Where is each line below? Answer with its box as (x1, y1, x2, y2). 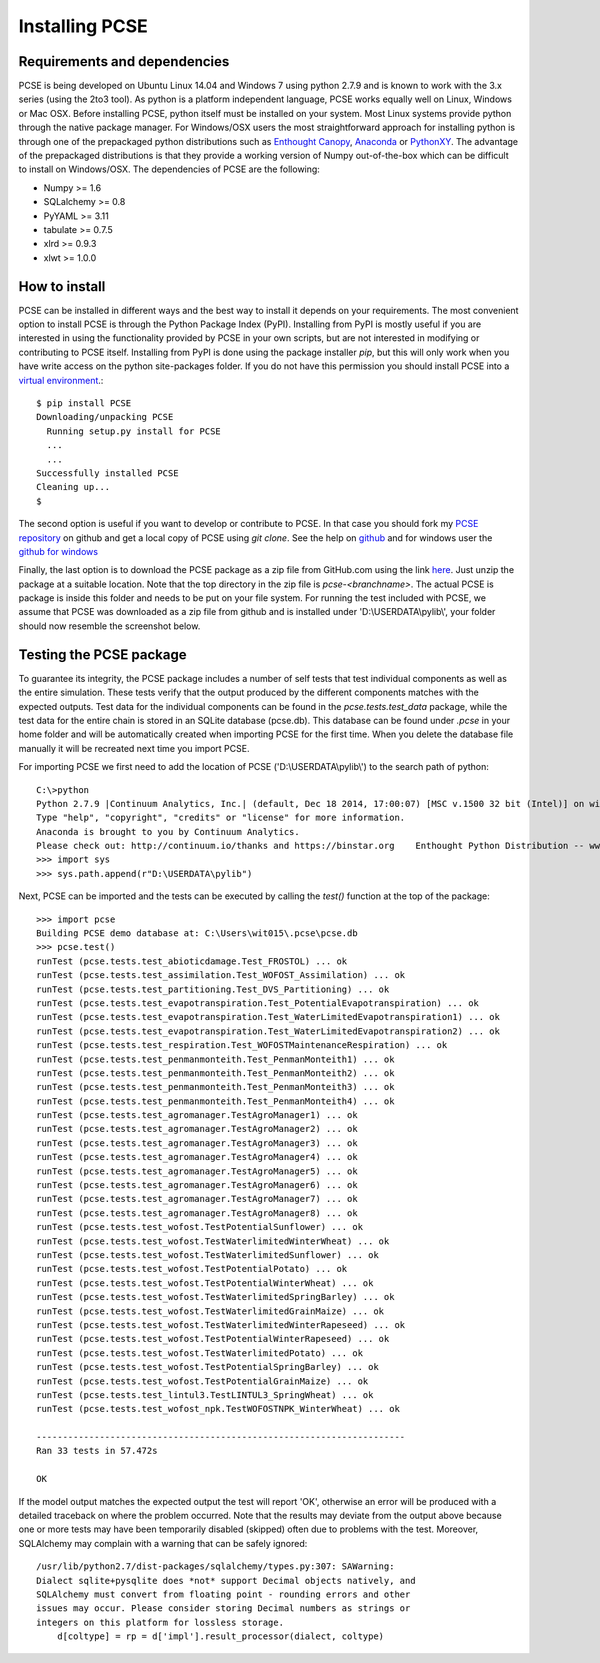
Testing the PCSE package (18, 646, 187, 663)
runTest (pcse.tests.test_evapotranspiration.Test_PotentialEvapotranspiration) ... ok (36, 997, 480, 1009)
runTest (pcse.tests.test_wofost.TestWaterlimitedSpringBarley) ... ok (36, 1291, 395, 1303)
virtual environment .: (18, 374, 104, 386)
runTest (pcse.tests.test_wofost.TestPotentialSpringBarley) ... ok (36, 1361, 379, 1373)
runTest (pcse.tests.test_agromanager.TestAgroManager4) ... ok (36, 1151, 359, 1163)
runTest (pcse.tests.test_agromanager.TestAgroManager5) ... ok (36, 1165, 359, 1177)
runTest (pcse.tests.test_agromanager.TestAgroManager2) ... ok (36, 1123, 359, 1135)
